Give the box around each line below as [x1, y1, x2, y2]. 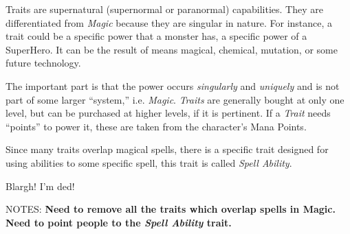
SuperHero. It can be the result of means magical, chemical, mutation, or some [6, 42, 338, 56]
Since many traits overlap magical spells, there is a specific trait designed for [6, 142, 329, 156]
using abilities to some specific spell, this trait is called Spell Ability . [6, 155, 292, 169]
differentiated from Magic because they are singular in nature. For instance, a [6, 15, 333, 30]
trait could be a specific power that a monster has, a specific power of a [6, 29, 307, 43]
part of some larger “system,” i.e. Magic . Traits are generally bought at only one [6, 92, 344, 106]
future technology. [6, 56, 81, 70]
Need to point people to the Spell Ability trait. [6, 215, 232, 229]
